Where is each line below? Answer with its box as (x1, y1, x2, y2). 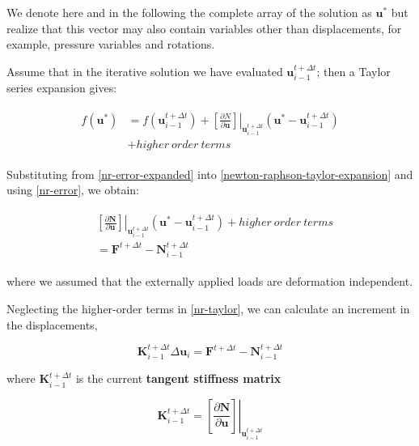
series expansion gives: (6, 79, 117, 96)
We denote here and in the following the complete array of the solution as (6, 4, 372, 20)
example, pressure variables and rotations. (6, 36, 215, 53)
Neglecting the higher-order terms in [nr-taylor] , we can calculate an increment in (6, 300, 410, 316)
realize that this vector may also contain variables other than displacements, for (6, 19, 402, 36)
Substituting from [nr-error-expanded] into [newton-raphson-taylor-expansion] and (6, 165, 413, 182)
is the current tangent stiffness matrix (75, 370, 281, 387)
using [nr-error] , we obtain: (6, 181, 139, 198)
